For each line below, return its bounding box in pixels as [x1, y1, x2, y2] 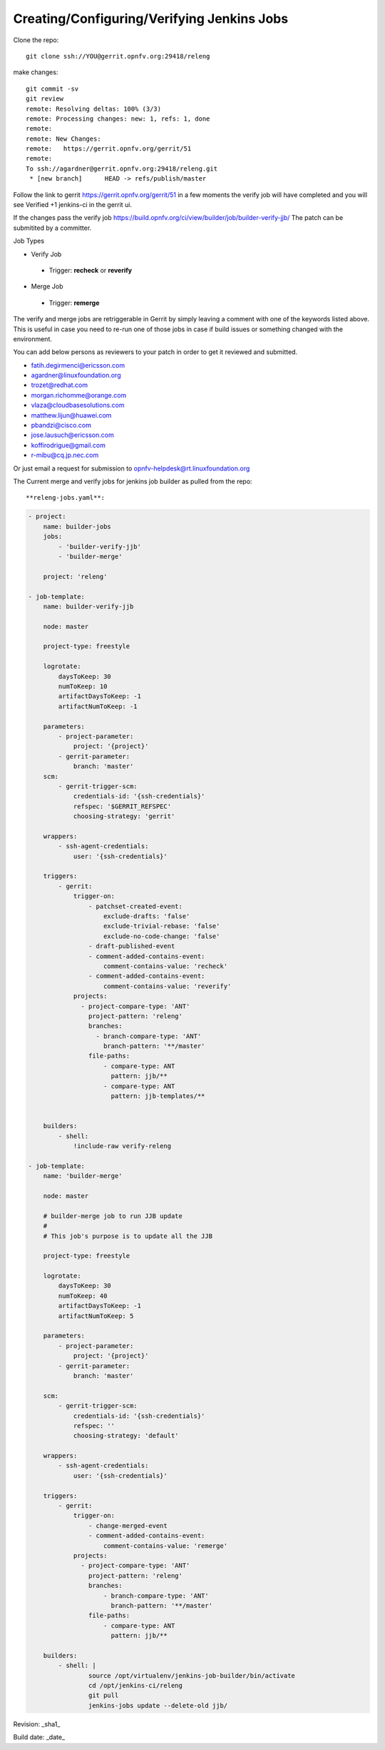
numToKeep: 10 [58, 683, 108, 690]
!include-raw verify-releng [73, 1142, 171, 1150]
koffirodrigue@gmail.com [31, 441, 106, 449]
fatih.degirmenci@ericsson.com [31, 361, 125, 369]
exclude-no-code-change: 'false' [103, 932, 220, 940]
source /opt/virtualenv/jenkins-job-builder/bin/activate [88, 1671, 296, 1679]
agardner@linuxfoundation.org [31, 371, 121, 380]
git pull [88, 1691, 119, 1699]
